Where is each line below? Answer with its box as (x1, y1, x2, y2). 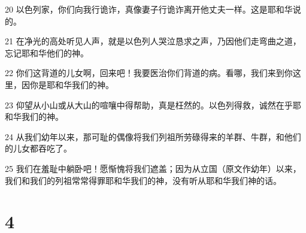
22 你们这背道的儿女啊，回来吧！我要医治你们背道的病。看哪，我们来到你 (5, 66, 293, 79)
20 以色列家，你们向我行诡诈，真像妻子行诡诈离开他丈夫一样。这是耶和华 (5, 3, 293, 15)
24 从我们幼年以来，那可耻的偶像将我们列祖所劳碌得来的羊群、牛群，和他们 (5, 130, 301, 143)
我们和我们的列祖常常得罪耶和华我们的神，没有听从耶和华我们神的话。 (5, 174, 281, 186)
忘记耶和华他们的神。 (5, 46, 89, 59)
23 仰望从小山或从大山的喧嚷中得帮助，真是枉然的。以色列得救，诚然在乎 (5, 98, 293, 111)
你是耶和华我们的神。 (29, 78, 114, 90)
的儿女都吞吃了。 (5, 142, 72, 155)
